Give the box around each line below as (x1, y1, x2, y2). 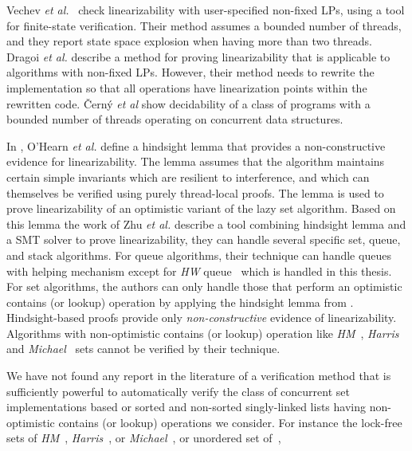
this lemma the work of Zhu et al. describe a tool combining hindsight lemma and (6, 215, 406, 232)
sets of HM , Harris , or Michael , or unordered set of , (6, 429, 281, 446)
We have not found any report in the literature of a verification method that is (6, 367, 391, 384)
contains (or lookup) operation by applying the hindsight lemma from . (6, 293, 354, 310)
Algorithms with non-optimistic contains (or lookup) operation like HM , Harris (6, 324, 399, 341)
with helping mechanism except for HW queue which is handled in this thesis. (6, 262, 392, 279)
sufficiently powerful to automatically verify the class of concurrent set (6, 382, 350, 399)
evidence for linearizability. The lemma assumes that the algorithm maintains (6, 153, 385, 170)
